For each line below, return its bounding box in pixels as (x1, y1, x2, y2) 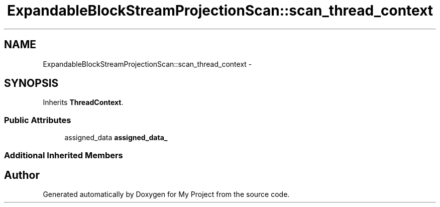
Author (4, 168, 40, 181)
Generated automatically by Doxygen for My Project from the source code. (43, 190, 290, 199)
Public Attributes (4, 115, 71, 125)
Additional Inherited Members (4, 150, 123, 160)
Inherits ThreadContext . (43, 98, 124, 107)
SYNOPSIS (4, 77, 59, 90)
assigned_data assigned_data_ (64, 133, 168, 142)
